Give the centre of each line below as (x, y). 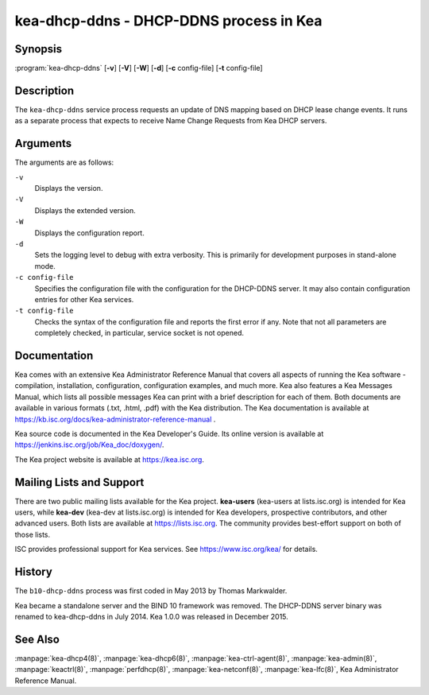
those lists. (33, 534)
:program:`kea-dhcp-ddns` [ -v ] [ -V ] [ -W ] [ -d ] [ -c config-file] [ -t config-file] (139, 68)
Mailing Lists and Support (79, 482)
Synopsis (39, 49)
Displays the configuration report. (89, 233)
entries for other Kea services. (84, 299)
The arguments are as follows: (64, 162)
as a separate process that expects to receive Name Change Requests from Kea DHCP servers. (171, 121)
